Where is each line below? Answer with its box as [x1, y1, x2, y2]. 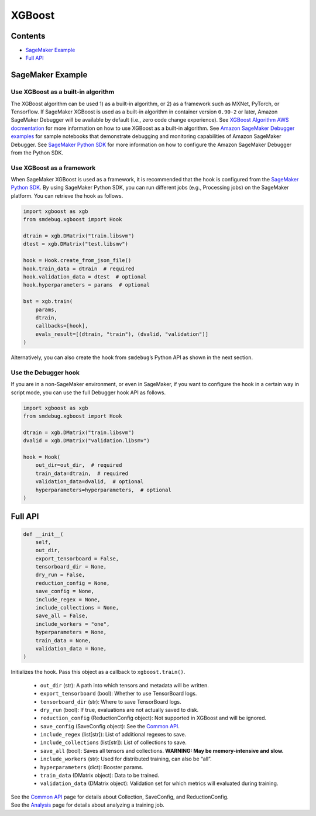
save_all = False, [35, 612, 88, 619]
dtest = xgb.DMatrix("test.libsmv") [23, 240, 129, 247]
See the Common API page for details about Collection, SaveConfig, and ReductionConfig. [11, 793, 229, 800]
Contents [11, 31, 46, 41]
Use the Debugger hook [11, 369, 80, 377]
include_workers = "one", [35, 621, 110, 627]
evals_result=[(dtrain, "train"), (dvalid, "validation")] [35, 330, 209, 338]
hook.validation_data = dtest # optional [23, 273, 147, 280]
